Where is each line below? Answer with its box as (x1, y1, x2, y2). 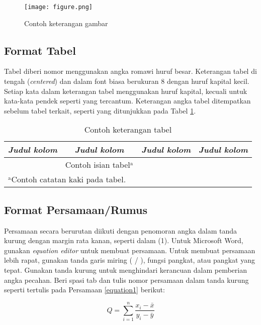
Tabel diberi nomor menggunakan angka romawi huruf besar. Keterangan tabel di (4, 66, 257, 76)
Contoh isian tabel (65, 159, 130, 171)
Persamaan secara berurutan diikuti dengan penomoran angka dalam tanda (4, 225, 237, 236)
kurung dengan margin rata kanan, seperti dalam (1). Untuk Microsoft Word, (4, 235, 243, 246)
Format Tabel (4, 42, 76, 58)
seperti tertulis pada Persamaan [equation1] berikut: (4, 284, 165, 295)
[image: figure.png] (24, 4, 93, 11)
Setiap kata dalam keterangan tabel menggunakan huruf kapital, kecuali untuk (4, 85, 247, 96)
